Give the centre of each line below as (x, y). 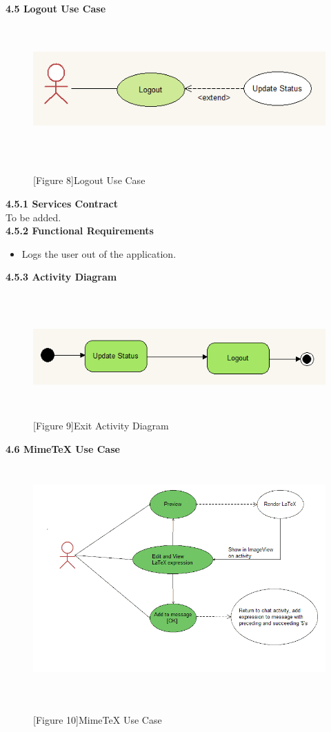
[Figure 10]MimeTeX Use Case (98, 720)
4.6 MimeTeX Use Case (63, 448)
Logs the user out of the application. (99, 253)
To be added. (33, 217)
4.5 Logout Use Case (56, 8)
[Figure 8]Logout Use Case (89, 180)
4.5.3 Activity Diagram (61, 277)
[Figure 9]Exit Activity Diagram (101, 426)
